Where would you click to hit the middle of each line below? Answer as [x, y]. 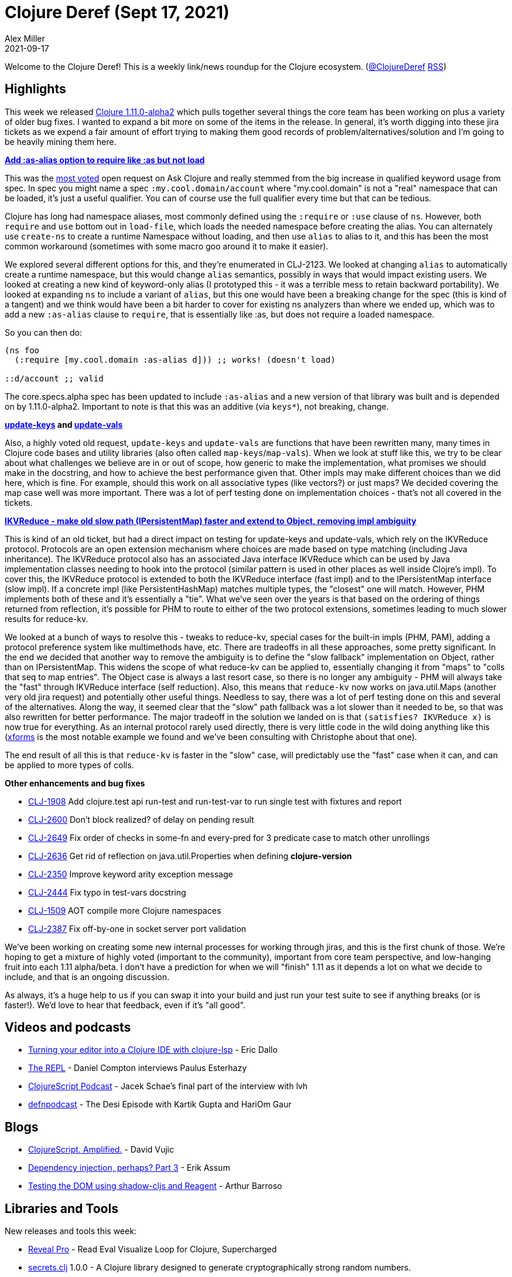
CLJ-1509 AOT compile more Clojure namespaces [125, 910]
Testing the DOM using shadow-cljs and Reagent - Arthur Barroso [155, 1186]
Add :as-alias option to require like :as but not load [105, 160]
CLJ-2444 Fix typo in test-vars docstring [107, 892]
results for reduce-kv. [47, 619]
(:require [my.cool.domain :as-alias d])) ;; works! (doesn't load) [175, 359]
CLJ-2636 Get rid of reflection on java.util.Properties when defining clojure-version [190, 856]
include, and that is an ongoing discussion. [87, 977]
